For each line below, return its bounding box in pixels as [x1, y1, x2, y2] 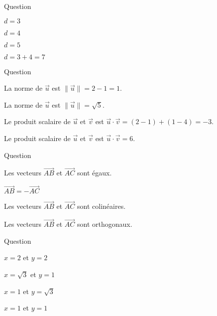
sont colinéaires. [77, 201, 126, 211]
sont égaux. [77, 167, 112, 178]
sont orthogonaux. [77, 219, 132, 229]
